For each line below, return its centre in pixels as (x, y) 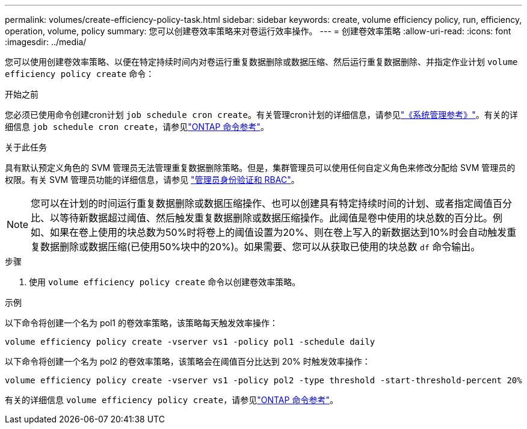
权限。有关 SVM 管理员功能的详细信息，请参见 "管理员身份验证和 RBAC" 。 (152, 180)
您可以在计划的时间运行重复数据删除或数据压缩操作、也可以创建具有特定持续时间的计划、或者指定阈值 (262, 203)
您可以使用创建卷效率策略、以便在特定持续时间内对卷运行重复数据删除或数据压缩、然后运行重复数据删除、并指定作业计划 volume (261, 62)
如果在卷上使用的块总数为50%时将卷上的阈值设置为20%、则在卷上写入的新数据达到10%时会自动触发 (279, 232)
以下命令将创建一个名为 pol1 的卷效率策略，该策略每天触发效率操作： (141, 323)
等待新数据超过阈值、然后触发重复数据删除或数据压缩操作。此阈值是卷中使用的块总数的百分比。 (276, 218)
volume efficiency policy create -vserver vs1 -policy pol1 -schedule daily (190, 342)
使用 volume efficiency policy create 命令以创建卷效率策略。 (165, 282)
